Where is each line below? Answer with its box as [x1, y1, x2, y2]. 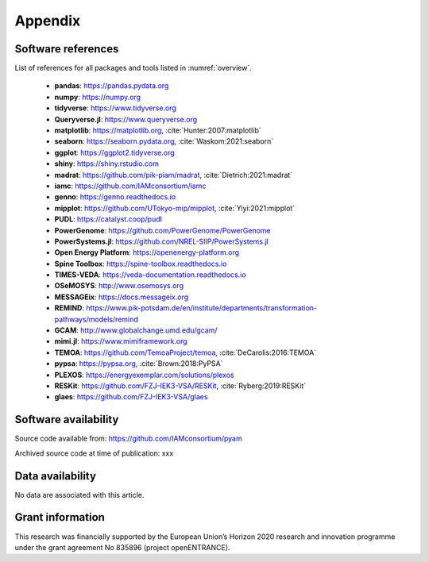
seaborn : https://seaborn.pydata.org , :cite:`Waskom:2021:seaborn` [54, 137, 274, 146]
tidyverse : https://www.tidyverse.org [54, 103, 176, 113]
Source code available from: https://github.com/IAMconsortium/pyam [14, 433, 242, 444]
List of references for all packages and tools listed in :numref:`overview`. [14, 64, 252, 73]
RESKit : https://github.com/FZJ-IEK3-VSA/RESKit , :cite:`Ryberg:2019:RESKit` [54, 381, 307, 391]
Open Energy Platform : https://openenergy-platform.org [54, 248, 240, 257]
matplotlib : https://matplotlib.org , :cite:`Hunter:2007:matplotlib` [54, 125, 261, 135]
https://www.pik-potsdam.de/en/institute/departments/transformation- [86, 303, 318, 313]
